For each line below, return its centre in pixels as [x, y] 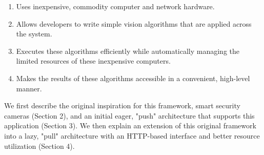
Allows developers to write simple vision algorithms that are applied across [134, 23]
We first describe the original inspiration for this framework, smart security [122, 105]
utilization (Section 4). [39, 146]
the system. [34, 34]
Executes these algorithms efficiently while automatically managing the [128, 51]
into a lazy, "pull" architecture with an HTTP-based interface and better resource [132, 135]
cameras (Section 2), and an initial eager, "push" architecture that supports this [129, 115]
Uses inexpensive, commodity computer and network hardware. [115, 6]
